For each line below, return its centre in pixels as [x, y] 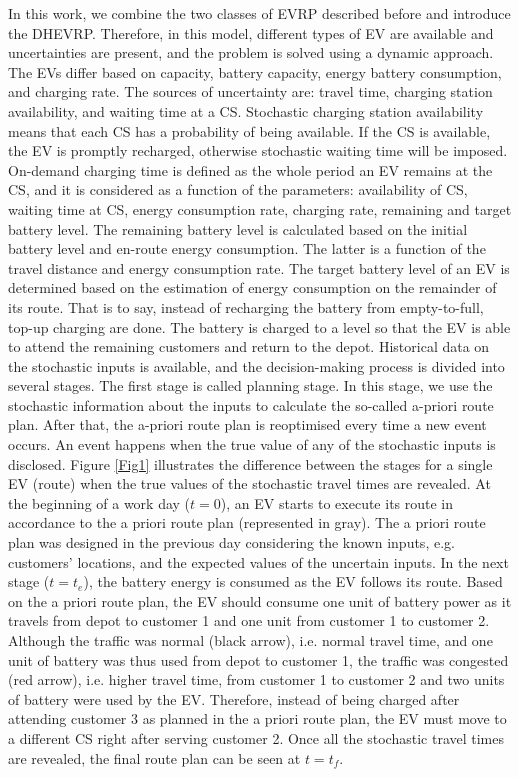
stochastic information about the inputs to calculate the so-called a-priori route [251, 404]
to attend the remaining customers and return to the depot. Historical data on [249, 346]
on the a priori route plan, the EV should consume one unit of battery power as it [260, 600]
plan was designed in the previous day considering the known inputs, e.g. [231, 542]
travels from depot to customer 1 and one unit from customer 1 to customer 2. [249, 620]
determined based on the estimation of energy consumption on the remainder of [252, 287]
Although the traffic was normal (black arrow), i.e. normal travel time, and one [250, 640]
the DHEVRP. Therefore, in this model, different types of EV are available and [251, 32]
